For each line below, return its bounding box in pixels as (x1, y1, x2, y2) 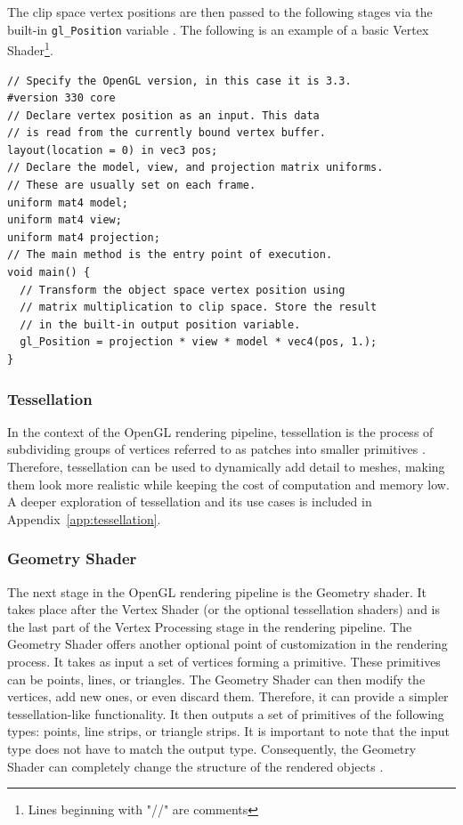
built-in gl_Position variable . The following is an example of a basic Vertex (7, 20, 429, 38)
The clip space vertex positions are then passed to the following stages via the (7, 3, 433, 20)
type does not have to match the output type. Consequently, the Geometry (7, 739, 417, 757)
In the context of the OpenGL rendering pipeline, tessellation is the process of (7, 422, 434, 441)
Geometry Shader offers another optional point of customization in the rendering (7, 635, 448, 653)
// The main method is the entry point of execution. (7, 248, 333, 262)
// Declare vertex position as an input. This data (7, 109, 320, 122)
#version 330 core (7, 92, 116, 105)
